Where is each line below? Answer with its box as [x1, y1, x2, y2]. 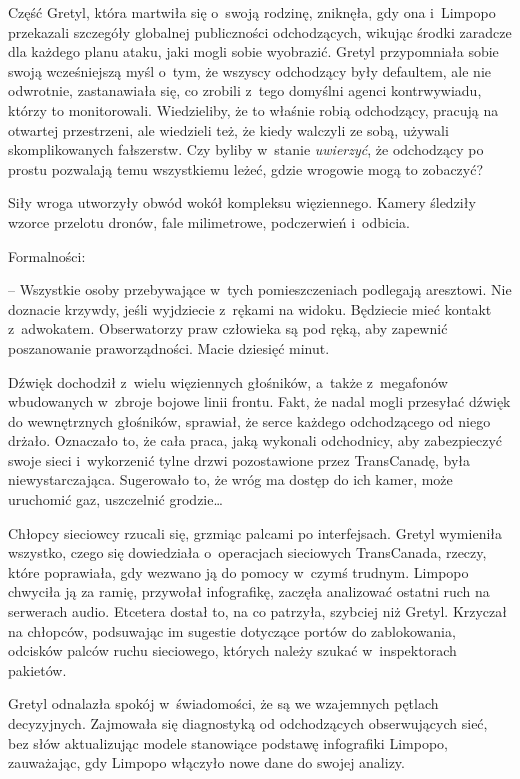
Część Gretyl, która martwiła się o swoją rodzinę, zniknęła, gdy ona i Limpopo [8, 2, 496, 22]
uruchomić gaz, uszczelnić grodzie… [8, 489, 223, 510]
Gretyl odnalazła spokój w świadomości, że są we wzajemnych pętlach [8, 693, 439, 714]
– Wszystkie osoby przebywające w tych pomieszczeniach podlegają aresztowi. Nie [8, 279, 512, 300]
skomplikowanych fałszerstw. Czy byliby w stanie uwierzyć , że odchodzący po [8, 139, 484, 160]
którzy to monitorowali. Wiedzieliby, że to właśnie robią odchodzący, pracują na [8, 99, 499, 120]
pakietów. [8, 659, 67, 680]
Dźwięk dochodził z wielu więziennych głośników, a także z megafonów [8, 371, 448, 392]
